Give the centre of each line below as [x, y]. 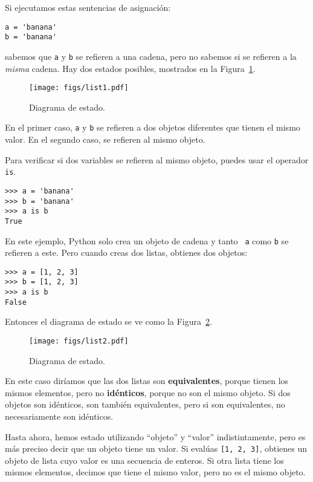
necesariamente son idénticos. [59, 416]
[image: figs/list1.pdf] [79, 88]
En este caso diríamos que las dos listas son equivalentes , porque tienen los [147, 381]
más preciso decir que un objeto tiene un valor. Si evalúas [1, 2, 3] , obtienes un [156, 448]
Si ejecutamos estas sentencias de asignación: [88, 7]
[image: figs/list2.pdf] [79, 341]
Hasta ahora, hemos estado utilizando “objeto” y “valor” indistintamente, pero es [155, 436]
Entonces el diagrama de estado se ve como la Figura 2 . [108, 321]
